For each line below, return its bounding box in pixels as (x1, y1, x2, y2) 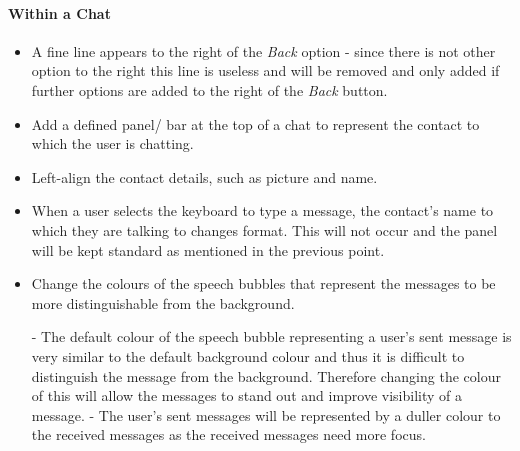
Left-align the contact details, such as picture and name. (31, 166, 378, 187)
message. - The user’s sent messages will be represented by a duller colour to (31, 404, 501, 425)
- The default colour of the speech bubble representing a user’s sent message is (31, 326, 512, 347)
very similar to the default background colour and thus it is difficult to (31, 345, 465, 366)
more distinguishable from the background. (31, 292, 295, 313)
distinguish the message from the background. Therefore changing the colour (31, 365, 501, 386)
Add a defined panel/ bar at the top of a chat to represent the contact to (31, 113, 480, 134)
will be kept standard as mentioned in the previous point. (31, 239, 385, 260)
